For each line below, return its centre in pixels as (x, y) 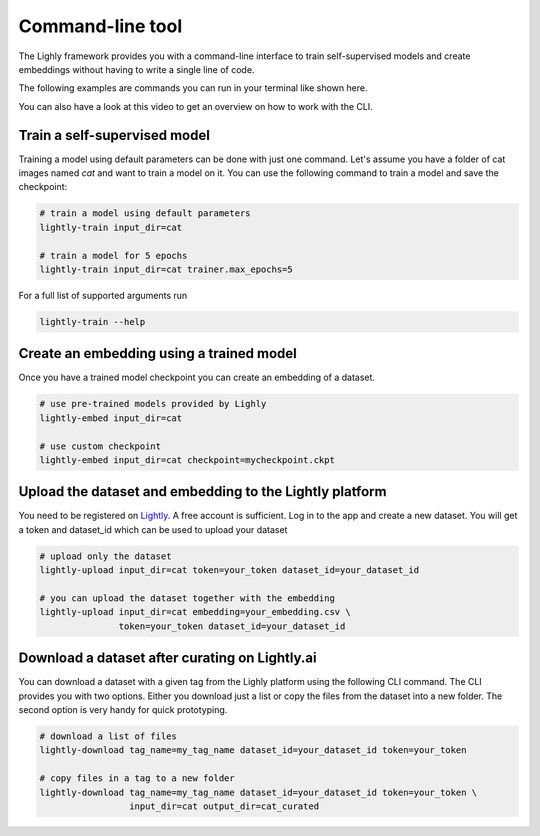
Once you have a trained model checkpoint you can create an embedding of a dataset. (196, 377)
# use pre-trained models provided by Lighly (153, 404)
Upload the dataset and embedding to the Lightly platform (202, 491)
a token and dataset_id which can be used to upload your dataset (153, 529)
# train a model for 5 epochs (113, 255)
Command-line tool (100, 26)
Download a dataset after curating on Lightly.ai (167, 658)
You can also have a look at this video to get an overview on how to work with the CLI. (196, 106)
